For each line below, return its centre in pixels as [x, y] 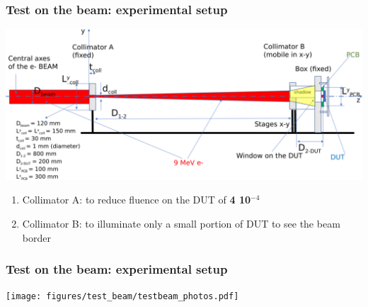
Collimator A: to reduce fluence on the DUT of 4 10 [137, 200]
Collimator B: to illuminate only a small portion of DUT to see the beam [181, 224]
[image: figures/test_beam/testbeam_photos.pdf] [122, 297]
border [36, 237]
